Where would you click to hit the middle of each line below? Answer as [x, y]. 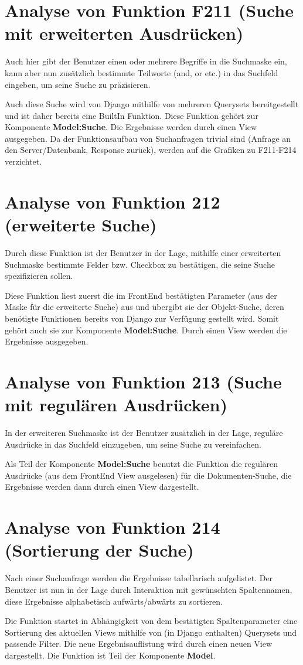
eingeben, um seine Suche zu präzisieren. [78, 84]
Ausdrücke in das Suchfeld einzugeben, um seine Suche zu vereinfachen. [133, 444]
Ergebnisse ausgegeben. [47, 341]
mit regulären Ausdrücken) [116, 405]
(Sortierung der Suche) [99, 550]
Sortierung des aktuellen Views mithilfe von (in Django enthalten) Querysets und [151, 632]
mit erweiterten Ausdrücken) [124, 33]
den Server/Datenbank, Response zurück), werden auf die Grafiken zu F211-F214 [151, 150]
